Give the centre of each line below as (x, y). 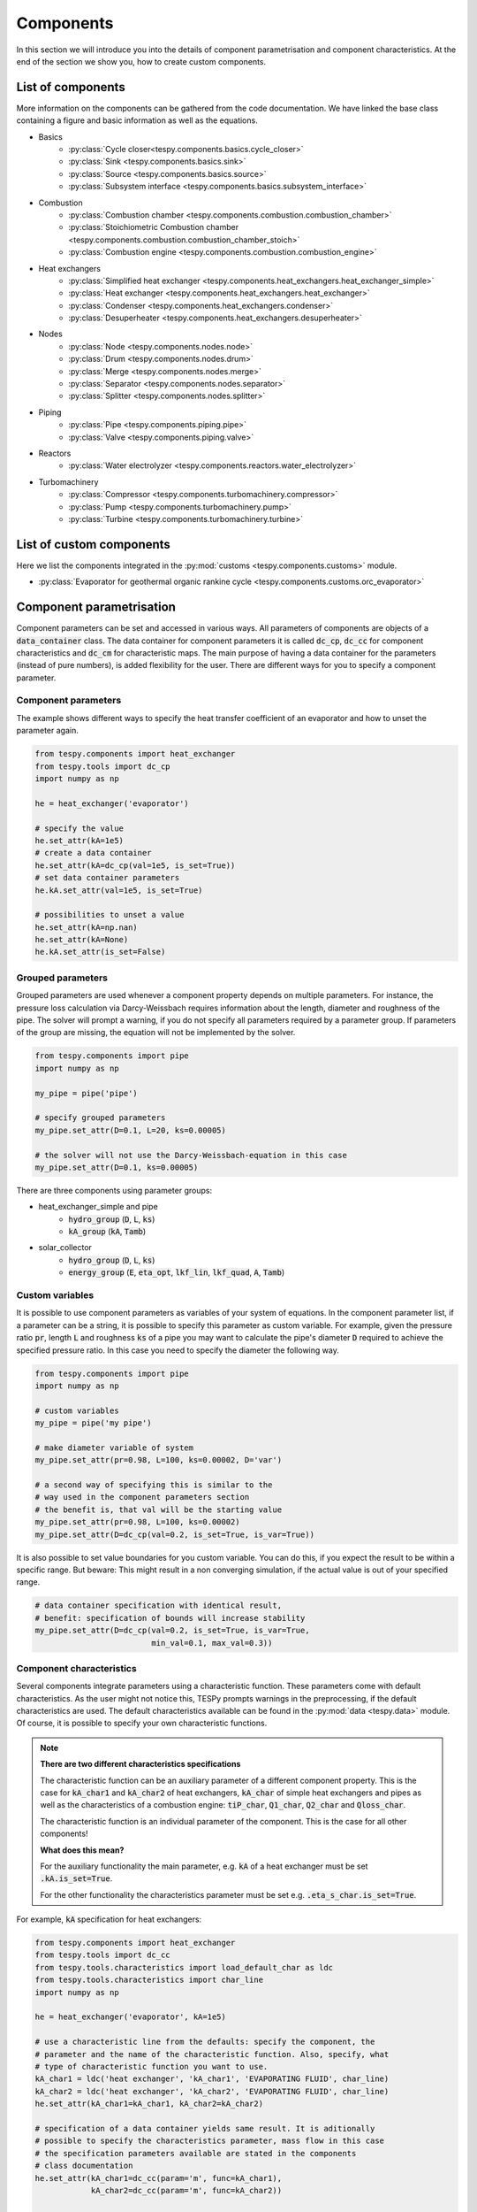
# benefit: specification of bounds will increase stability (170, 1618)
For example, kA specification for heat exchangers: (109, 1919)
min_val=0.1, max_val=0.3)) (212, 1643)
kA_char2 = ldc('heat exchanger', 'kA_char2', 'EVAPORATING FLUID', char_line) (212, 2091)
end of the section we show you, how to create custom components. (141, 61)
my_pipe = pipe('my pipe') (93, 1423)
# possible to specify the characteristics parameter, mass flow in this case (209, 2141)
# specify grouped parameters (100, 1118)
